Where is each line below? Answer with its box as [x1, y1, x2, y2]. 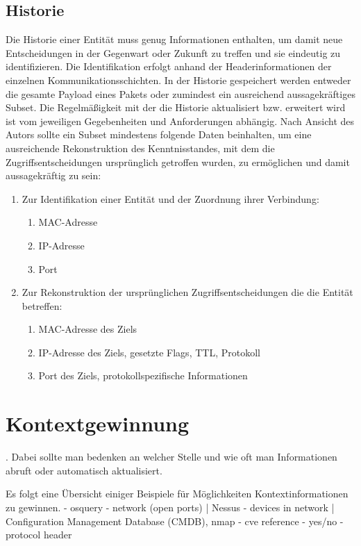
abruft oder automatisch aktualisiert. [6, 463, 162, 477]
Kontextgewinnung [6, 409, 190, 438]
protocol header [6, 527, 72, 542]
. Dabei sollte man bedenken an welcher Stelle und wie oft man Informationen [6, 449, 337, 464]
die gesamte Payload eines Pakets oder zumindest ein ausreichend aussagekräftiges [6, 86, 355, 101]
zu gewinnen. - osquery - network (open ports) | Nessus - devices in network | [6, 499, 335, 514]
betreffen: [22, 298, 62, 313]
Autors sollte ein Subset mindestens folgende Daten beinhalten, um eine [6, 127, 312, 142]
